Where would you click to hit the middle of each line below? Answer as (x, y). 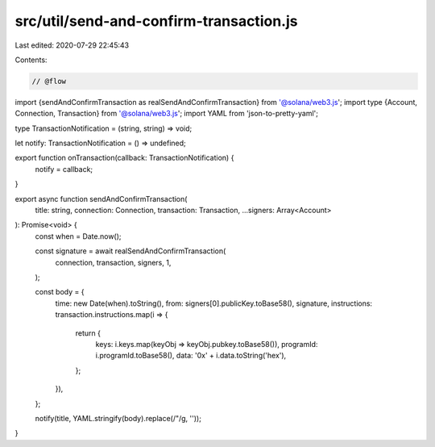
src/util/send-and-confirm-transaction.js (156, 21)
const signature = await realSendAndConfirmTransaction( (130, 251)
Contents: (31, 60)
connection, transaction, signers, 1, (113, 262)
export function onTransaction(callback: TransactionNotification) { (124, 158)
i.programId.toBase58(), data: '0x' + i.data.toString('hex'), (191, 356)
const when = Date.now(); (78, 236)
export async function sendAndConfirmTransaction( (101, 198)
